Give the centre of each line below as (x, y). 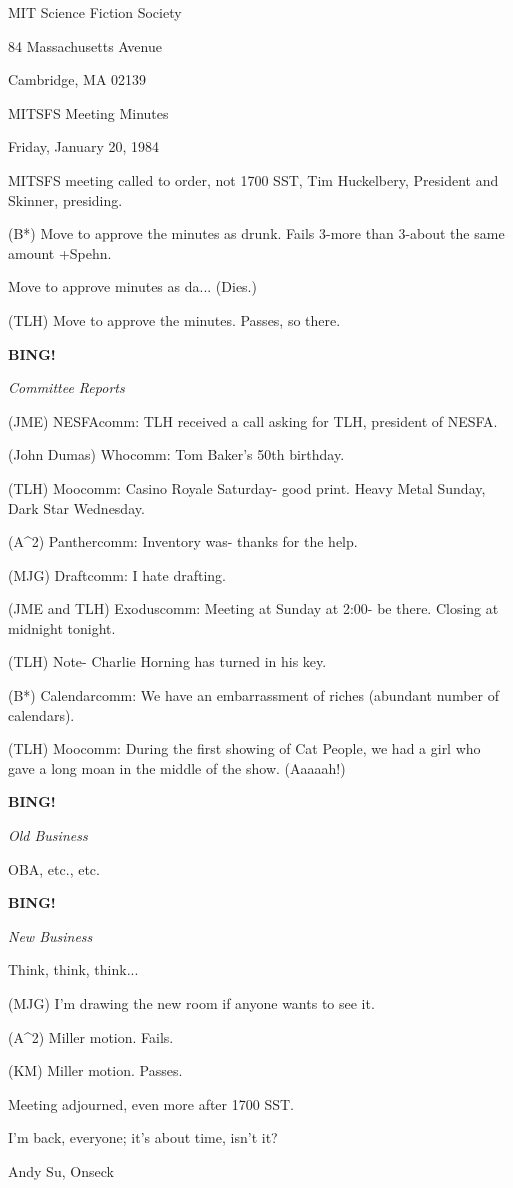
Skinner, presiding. (65, 199)
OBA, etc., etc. (54, 868)
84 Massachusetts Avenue (85, 45)
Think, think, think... (73, 969)
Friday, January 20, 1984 (84, 146)
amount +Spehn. (60, 252)
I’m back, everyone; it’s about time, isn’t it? (143, 1137)
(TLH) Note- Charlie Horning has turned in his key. (167, 661)
